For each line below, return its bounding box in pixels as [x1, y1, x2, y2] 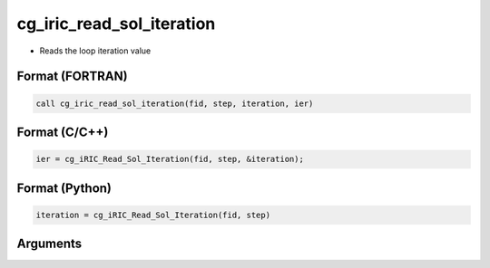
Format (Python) [16, 180, 113, 196]
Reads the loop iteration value [39, 45, 152, 56]
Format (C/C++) [16, 124, 109, 139]
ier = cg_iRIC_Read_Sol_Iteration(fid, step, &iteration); [35, 154, 304, 165]
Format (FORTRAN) [16, 69, 128, 84]
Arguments [16, 236, 83, 252]
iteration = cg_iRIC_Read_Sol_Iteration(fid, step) [35, 209, 271, 220]
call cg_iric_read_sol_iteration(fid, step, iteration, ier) [35, 98, 314, 109]
